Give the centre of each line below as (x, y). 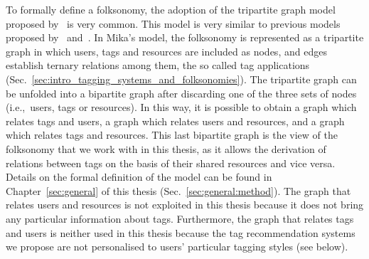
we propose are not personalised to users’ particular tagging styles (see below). (177, 247)
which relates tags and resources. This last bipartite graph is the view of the (172, 135)
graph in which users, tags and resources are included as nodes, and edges (166, 51)
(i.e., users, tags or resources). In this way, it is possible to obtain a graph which (181, 107)
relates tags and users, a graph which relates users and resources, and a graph (175, 121)
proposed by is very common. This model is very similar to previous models (173, 23)
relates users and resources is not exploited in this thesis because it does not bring (185, 205)
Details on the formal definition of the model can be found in (139, 177)
